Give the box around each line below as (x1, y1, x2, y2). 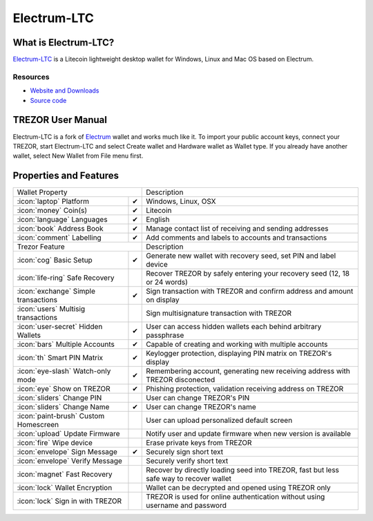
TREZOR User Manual (12, 114, 107, 126)
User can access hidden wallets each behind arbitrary (146, 322, 322, 332)
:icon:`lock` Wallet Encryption (17, 483, 113, 493)
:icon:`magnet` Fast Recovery (17, 470, 113, 480)
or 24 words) (146, 277, 188, 287)
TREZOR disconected (146, 375, 216, 385)
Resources (12, 72, 50, 82)
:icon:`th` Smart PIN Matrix (17, 353, 104, 363)
